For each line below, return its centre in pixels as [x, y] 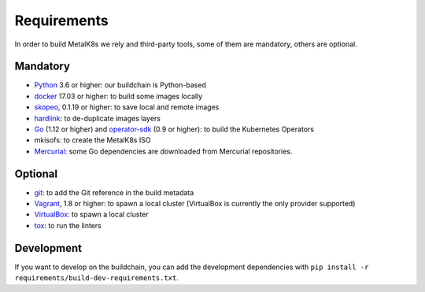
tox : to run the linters [68, 225]
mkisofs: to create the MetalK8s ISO [92, 140]
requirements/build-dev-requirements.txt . [96, 278]
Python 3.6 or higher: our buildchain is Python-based [120, 85]
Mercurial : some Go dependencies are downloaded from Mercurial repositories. [163, 151]
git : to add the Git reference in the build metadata [114, 192]
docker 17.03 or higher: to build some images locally [118, 96]
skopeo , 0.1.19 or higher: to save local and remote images [127, 107]
